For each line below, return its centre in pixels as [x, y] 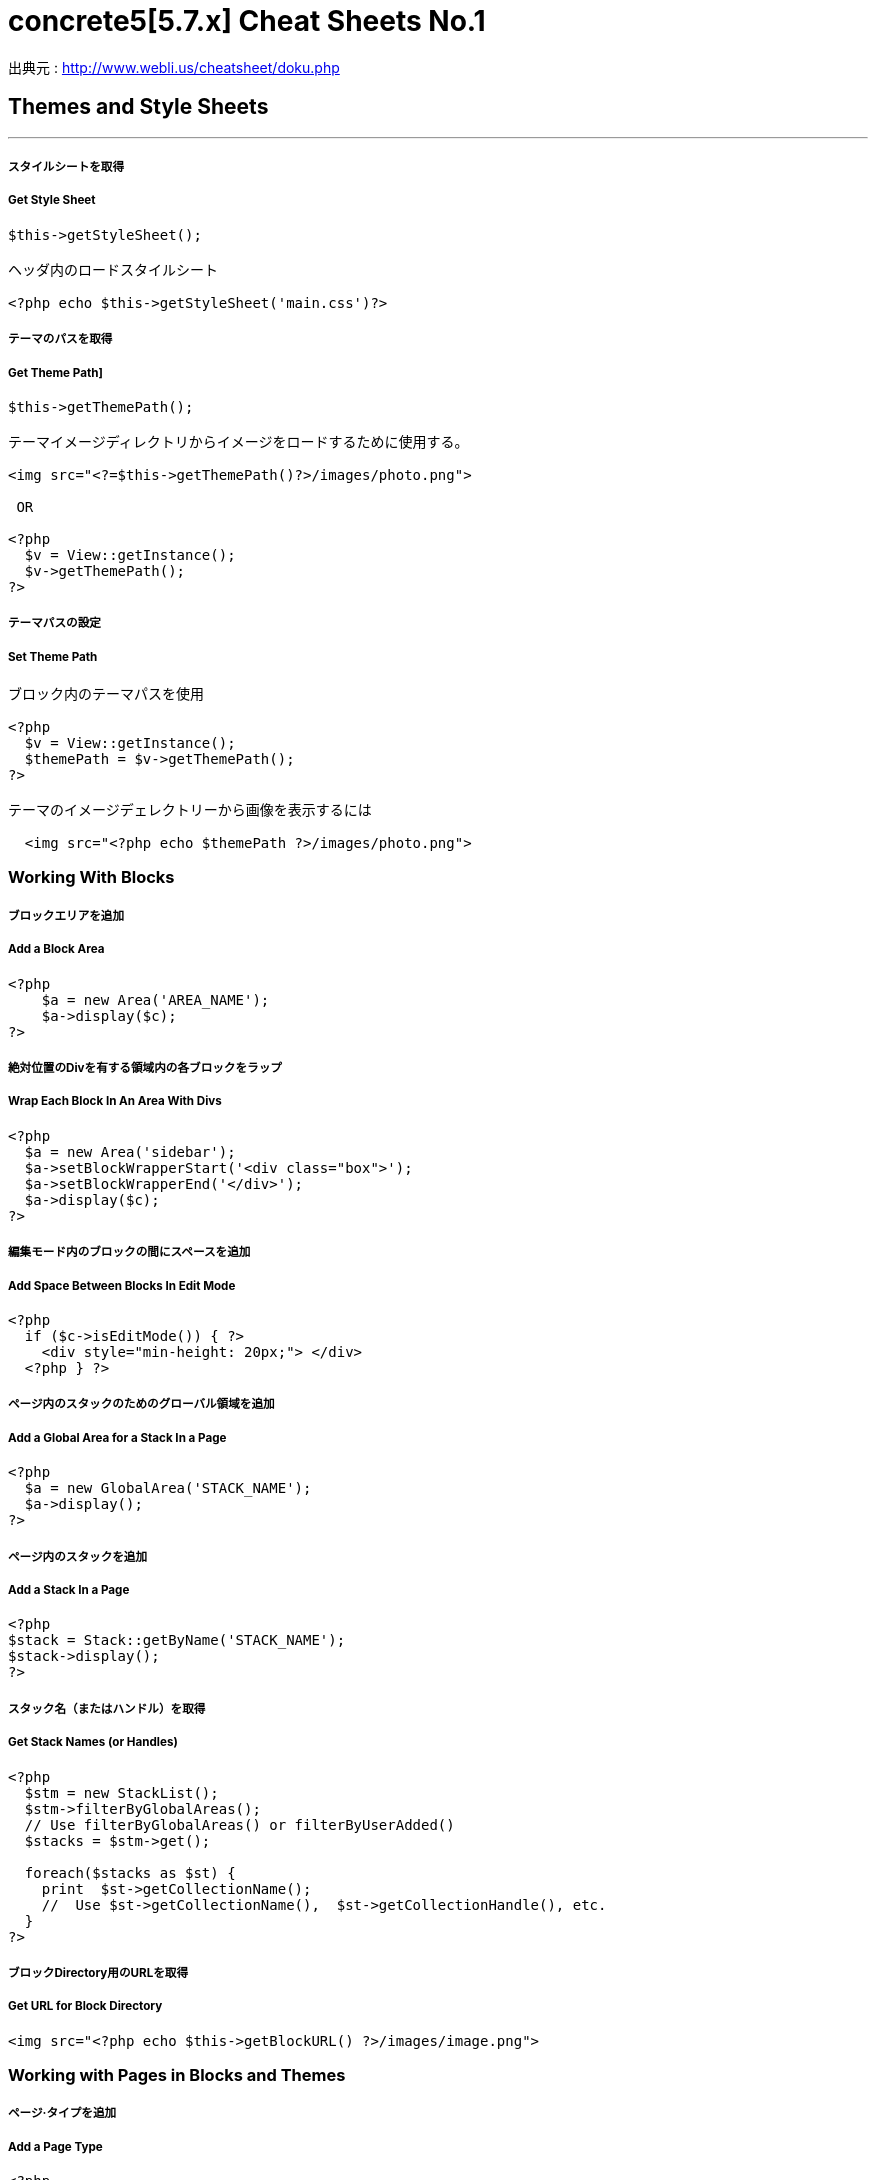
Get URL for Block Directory [85, 2006]
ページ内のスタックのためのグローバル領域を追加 [141, 1404]
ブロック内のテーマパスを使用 [106, 694]
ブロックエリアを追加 [66, 915]
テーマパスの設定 [54, 623]
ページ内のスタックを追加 [78, 1556]
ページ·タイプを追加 [62, 2113]
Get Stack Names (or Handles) [93, 1742]
